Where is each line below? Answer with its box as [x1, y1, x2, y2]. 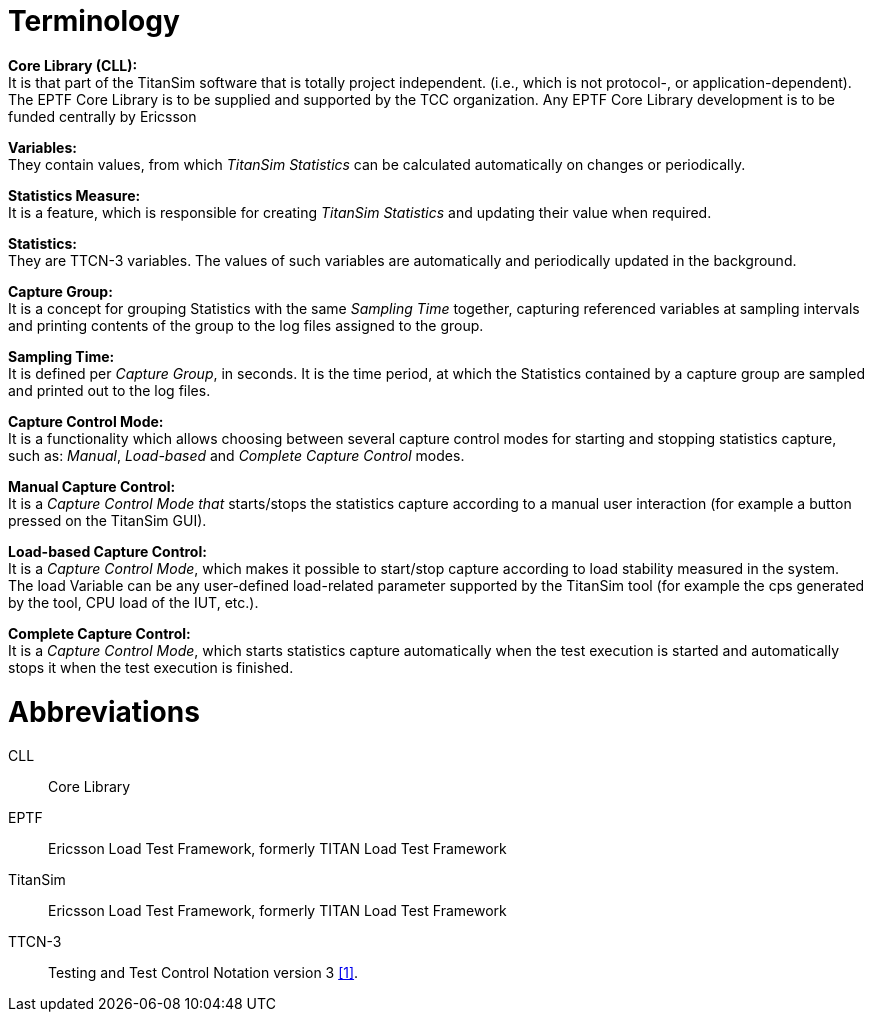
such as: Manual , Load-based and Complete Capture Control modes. [8, 446, 465, 464]
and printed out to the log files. [8, 381, 211, 399]
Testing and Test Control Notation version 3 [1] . [48, 964, 359, 982]
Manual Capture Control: [8, 477, 176, 495]
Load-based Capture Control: [8, 542, 207, 560]
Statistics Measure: [8, 186, 141, 204]
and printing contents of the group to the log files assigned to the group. [8, 316, 484, 334]
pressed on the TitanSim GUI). [8, 511, 207, 529]
